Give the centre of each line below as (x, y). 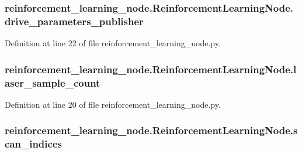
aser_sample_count (53, 82)
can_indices (33, 144)
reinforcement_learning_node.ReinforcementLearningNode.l (151, 69)
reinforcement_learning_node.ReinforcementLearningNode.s (151, 130)
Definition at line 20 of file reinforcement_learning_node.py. (113, 104)
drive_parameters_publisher (74, 21)
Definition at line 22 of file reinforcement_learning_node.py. (113, 43)
